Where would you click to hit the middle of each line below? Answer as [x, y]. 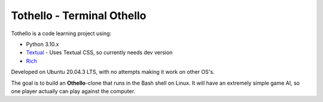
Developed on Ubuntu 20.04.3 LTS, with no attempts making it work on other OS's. [113, 72]
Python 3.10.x [42, 44]
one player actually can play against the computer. [73, 91]
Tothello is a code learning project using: [61, 33]
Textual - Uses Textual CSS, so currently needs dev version [99, 52]
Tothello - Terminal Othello [79, 16]
